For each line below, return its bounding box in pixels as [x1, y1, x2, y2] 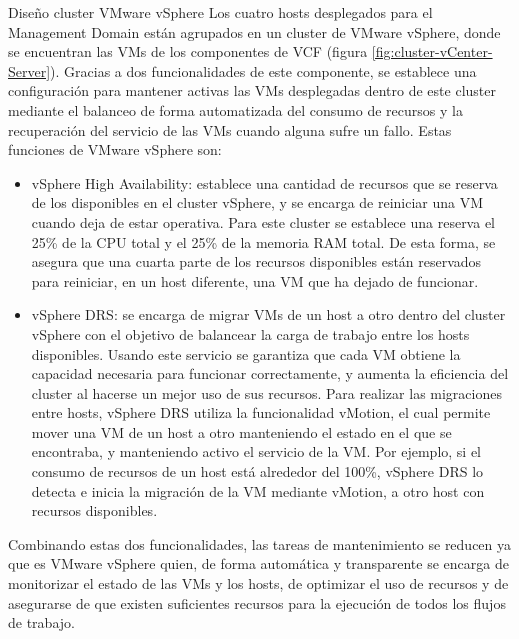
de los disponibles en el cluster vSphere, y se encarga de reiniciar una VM [31, 192, 484, 213]
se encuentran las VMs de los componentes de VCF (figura [8, 41, 368, 62]
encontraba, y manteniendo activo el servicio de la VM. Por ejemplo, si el [31, 441, 482, 462]
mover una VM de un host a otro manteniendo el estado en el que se [31, 421, 452, 442]
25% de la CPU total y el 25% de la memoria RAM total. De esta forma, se [31, 231, 496, 252]
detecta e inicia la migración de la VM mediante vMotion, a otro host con [31, 480, 485, 501]
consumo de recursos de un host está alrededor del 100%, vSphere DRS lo [31, 461, 484, 482]
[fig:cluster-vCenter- [371, 41, 493, 62]
